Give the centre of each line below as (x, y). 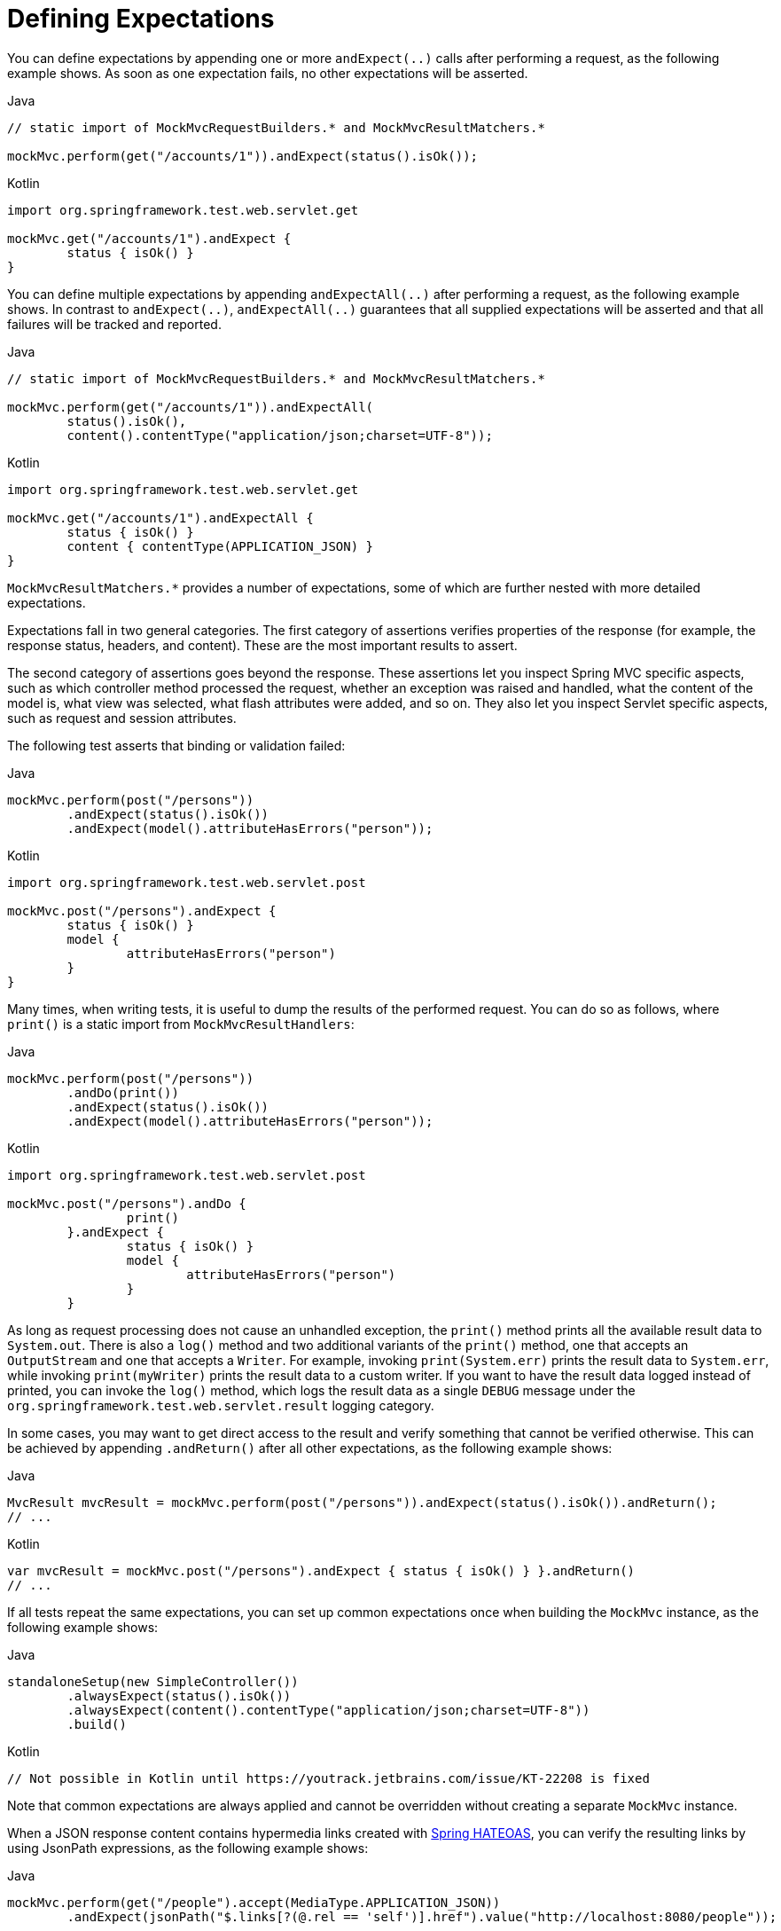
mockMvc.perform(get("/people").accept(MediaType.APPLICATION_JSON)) (254, 1902)
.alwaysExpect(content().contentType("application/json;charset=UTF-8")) (328, 1710)
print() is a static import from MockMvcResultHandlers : (181, 1024)
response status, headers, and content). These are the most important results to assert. (262, 645)
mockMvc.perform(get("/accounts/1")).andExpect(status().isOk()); (243, 156)
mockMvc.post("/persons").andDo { (127, 1203)
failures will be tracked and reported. (114, 324)
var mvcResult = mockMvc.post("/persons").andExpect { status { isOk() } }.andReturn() (321, 1570)
